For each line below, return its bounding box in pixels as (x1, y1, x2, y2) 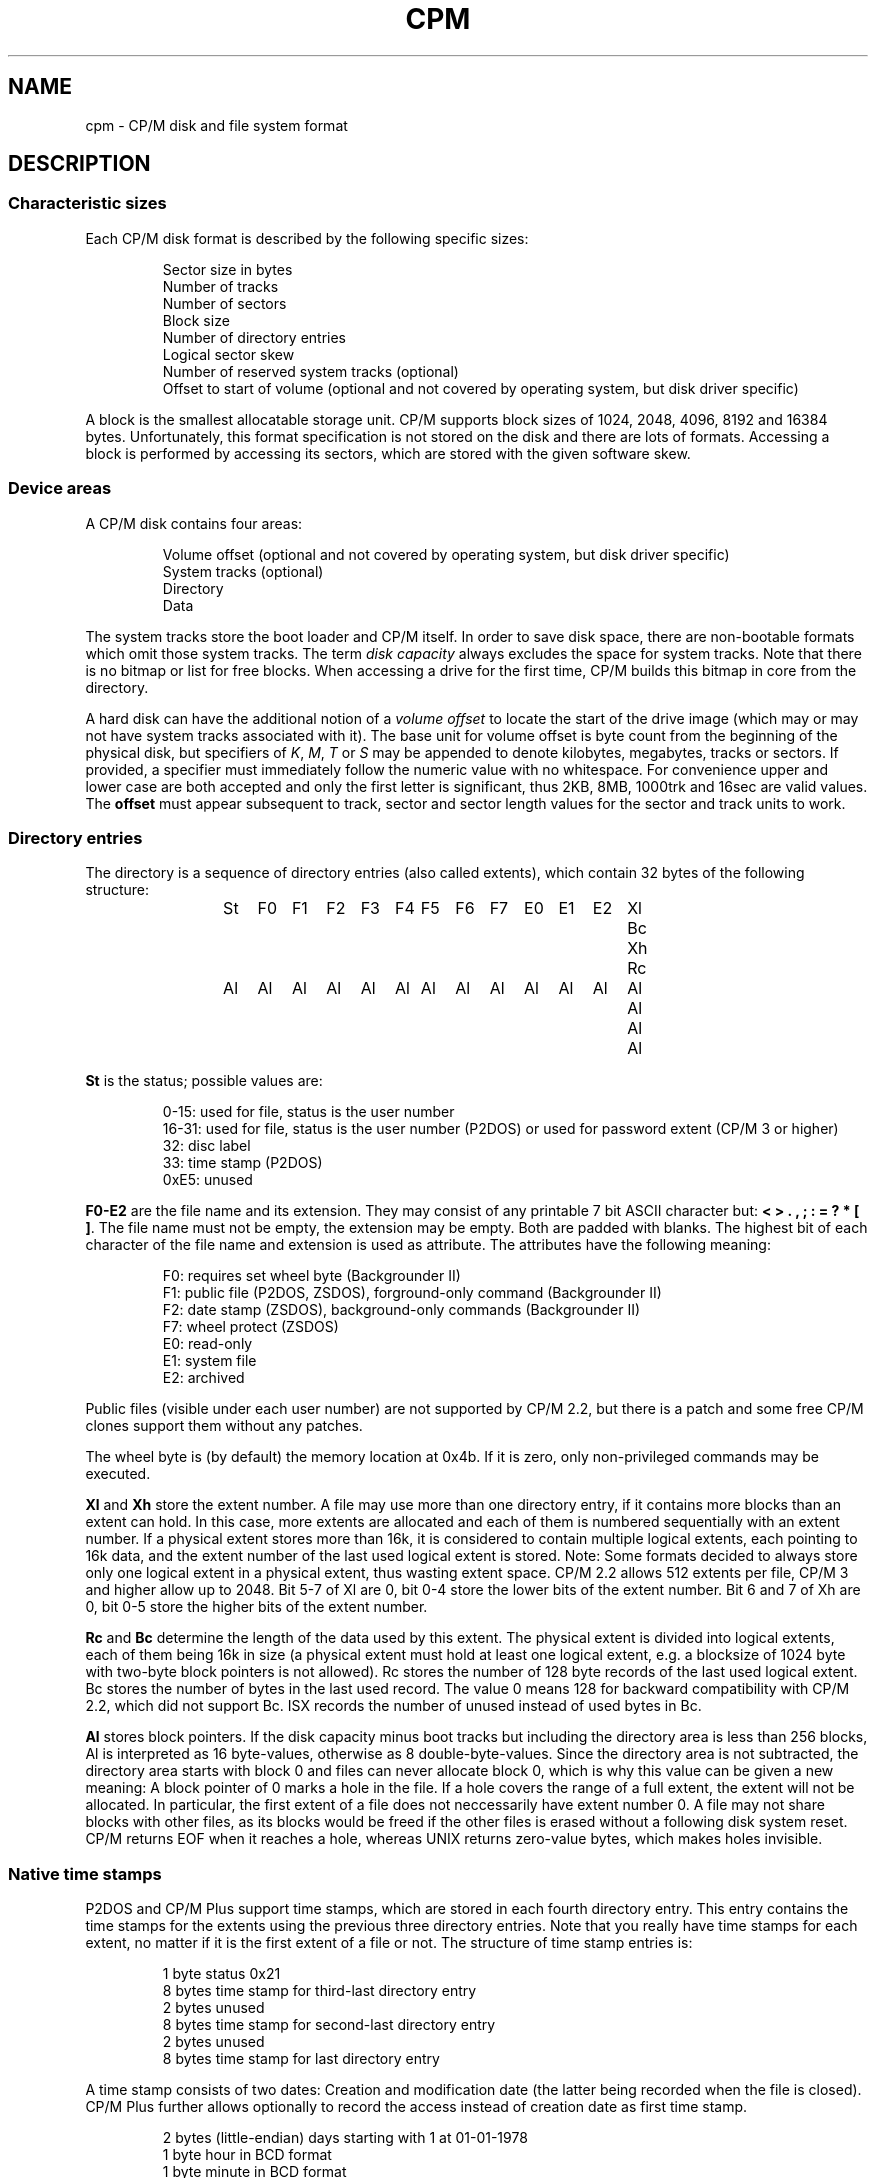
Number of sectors (162, 294, 287, 312)
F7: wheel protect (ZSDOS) (162, 1318, 339, 1336)
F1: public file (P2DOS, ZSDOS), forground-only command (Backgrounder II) (162, 1284, 662, 1302)
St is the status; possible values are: (85, 1072, 323, 1090)
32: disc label (162, 1137, 251, 1155)
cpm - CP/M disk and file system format (85, 116, 348, 134)
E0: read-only (162, 1335, 253, 1353)
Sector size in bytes (162, 260, 293, 278)
